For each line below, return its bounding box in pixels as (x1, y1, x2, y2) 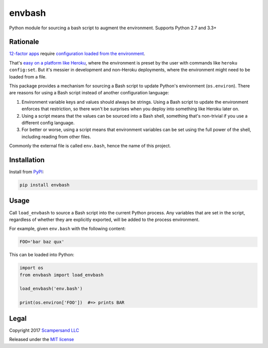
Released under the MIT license (9, 337, 74, 343)
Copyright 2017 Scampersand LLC (9, 327, 79, 333)
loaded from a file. (9, 73, 47, 79)
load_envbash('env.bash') (19, 286, 83, 291)
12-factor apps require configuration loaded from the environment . (9, 51, 145, 57)
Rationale (9, 38, 39, 46)
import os (19, 265, 44, 271)
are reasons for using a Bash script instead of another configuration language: (9, 90, 169, 96)
